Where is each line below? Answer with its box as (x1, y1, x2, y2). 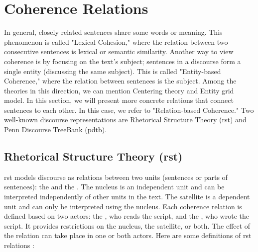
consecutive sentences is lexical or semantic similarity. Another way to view (4, 46, 234, 57)
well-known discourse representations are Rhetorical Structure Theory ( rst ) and (4, 114, 247, 125)
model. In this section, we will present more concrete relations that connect (4, 95, 234, 105)
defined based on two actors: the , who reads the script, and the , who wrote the (4, 211, 249, 221)
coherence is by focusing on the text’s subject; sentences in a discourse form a (4, 56, 241, 66)
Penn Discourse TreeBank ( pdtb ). (4, 124, 107, 135)
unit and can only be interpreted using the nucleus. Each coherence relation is (4, 201, 242, 211)
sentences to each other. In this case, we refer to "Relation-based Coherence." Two (4, 104, 254, 115)
